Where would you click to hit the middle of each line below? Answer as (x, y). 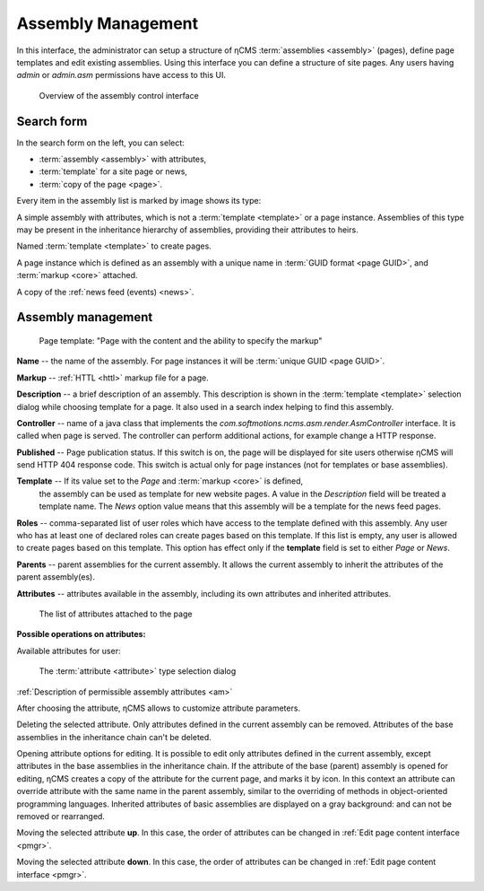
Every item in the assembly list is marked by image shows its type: (139, 201)
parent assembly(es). (56, 577)
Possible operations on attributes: (81, 634)
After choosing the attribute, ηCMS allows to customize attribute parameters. (158, 708)
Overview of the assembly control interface (119, 95)
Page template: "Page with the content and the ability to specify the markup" (181, 340)
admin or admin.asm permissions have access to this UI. (121, 75)
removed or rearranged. (60, 817)
